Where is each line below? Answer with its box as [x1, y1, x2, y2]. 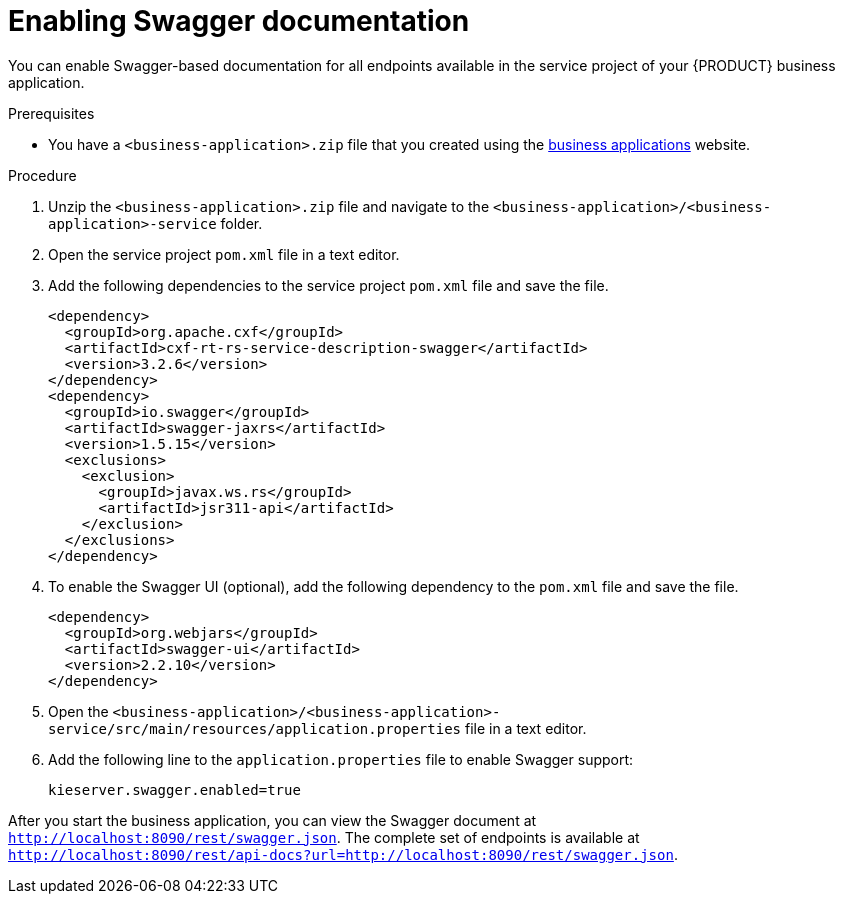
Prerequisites [8, 104, 95, 122]
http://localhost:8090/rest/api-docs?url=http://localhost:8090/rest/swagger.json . [8, 845, 678, 863]
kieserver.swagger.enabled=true [48, 781, 301, 798]
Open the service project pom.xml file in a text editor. [48, 245, 400, 263]
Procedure [8, 166, 77, 184]
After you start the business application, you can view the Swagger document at [8, 811, 537, 829]
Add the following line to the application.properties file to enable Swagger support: [48, 750, 634, 768]
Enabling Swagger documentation [8, 4, 470, 38]
